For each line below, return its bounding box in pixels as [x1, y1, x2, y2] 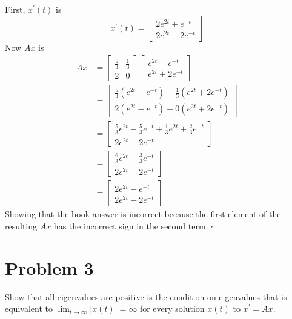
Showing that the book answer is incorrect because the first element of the [5, 208, 281, 220]
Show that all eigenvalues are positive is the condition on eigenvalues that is [5, 290, 287, 303]
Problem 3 [5, 255, 94, 280]
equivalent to [5, 302, 53, 315]
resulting [5, 220, 38, 232]
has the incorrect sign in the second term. [53, 220, 208, 232]
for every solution [139, 302, 205, 315]
